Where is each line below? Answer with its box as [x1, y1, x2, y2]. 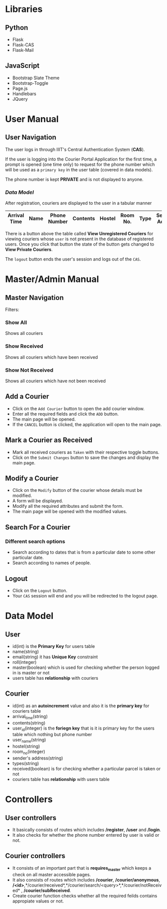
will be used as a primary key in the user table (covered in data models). [5, 166, 153, 172]
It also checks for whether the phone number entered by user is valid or [12, 832, 160, 838]
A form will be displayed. [12, 498, 63, 504]
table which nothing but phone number [12, 732, 92, 738]
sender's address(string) [12, 755, 63, 761]
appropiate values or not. [12, 898, 64, 904]
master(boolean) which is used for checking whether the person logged [12, 664, 160, 670]
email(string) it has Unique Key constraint [12, 654, 98, 660]
